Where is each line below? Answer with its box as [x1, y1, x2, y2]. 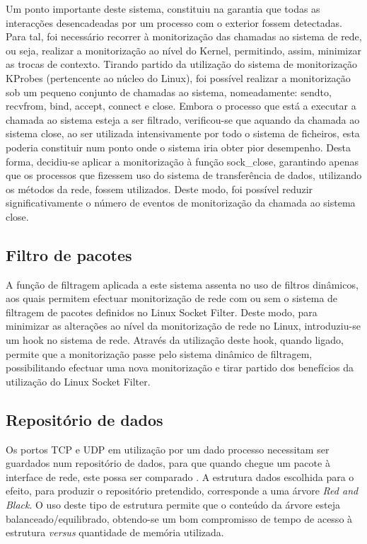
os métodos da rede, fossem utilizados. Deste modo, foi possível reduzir [6, 181, 313, 196]
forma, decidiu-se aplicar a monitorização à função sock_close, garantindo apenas [6, 154, 359, 168]
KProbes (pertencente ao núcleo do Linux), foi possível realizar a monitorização [6, 70, 351, 85]
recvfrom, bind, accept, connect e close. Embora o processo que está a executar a [6, 98, 356, 113]
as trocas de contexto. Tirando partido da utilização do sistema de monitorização [6, 57, 358, 71]
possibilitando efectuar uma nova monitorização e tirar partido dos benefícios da [6, 360, 354, 375]
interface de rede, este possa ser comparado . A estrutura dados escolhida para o [6, 469, 354, 484]
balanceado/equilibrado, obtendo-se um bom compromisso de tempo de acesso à [6, 511, 353, 526]
